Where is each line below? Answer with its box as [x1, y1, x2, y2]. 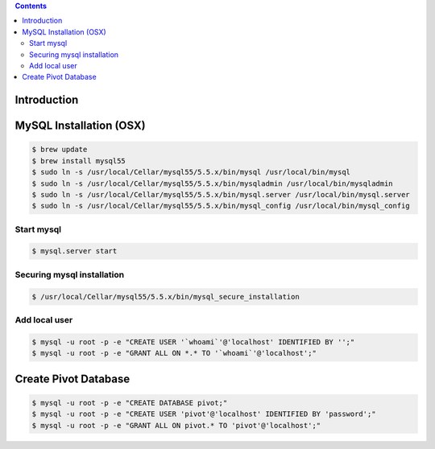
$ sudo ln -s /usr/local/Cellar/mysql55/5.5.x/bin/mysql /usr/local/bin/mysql [31, 167, 350, 177]
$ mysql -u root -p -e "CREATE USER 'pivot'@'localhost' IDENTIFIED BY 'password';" [31, 410, 376, 418]
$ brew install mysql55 [31, 156, 126, 165]
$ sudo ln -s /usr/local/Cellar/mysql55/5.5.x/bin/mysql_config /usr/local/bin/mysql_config [31, 201, 410, 211]
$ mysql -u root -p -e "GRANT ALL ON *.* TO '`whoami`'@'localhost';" [31, 348, 317, 358]
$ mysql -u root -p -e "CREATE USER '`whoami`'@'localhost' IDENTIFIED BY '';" [31, 337, 355, 346]
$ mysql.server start [31, 246, 118, 256]
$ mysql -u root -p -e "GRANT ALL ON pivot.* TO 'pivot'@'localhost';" [31, 421, 321, 430]
